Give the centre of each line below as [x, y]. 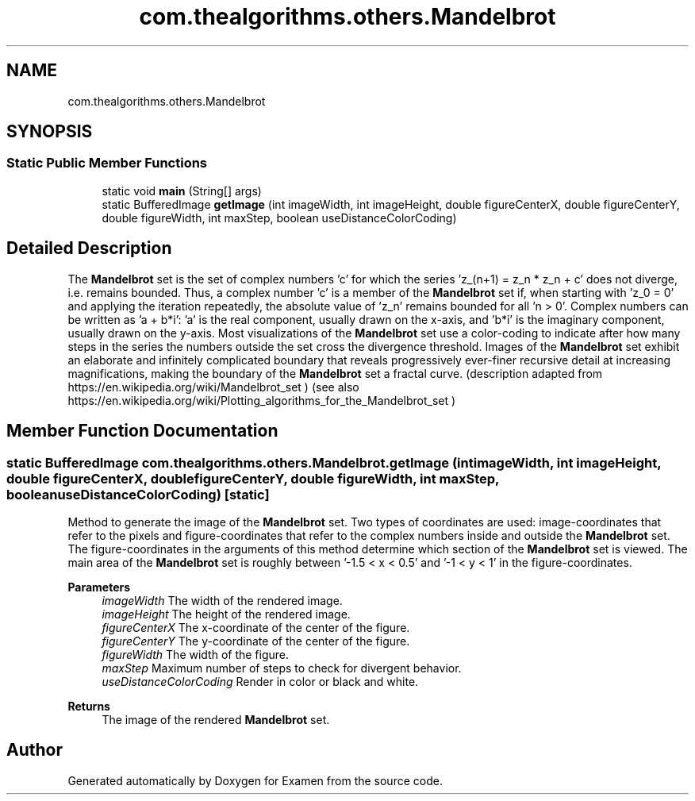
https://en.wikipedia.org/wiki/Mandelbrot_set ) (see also [213, 387]
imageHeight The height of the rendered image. [226, 614]
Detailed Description [89, 248]
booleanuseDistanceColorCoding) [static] [138, 494]
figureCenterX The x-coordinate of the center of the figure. [256, 627]
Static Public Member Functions [107, 163]
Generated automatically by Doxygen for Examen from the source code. [255, 780]
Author [35, 750]
